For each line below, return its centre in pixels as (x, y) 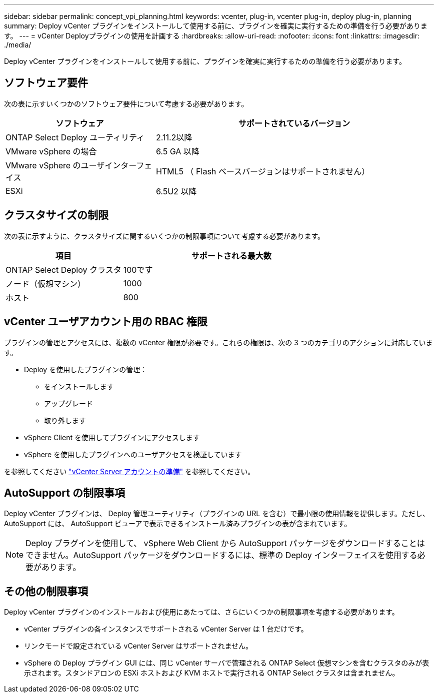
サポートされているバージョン (294, 123)
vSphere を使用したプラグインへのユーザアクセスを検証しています (133, 454)
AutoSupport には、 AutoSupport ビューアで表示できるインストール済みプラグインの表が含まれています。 (178, 524)
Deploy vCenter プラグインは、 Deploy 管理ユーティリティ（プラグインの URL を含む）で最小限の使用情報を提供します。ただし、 (217, 514)
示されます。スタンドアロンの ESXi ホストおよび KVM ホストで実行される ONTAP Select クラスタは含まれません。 (212, 673)
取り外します (65, 420)
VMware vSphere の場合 (51, 151)
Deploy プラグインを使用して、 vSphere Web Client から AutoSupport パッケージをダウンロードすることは (225, 543)
